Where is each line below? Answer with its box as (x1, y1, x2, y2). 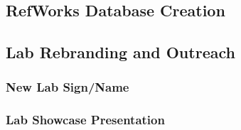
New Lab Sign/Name (6, 78, 129, 96)
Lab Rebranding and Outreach (6, 41, 235, 63)
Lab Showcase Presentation (6, 111, 165, 129)
